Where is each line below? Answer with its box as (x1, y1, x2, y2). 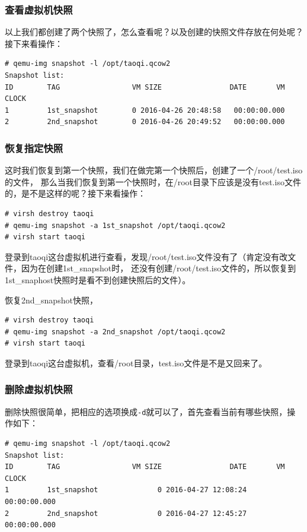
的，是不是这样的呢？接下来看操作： (5, 187, 146, 199)
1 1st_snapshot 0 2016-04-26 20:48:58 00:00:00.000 (5, 106, 285, 115)
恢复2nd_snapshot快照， (5, 293, 98, 306)
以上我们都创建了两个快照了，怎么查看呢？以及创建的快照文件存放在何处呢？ (5, 26, 303, 38)
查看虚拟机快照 (5, 2, 73, 17)
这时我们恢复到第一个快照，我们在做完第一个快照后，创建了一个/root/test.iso (5, 164, 303, 176)
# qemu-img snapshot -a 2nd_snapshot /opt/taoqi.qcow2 (5, 327, 226, 336)
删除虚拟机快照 (5, 382, 73, 397)
